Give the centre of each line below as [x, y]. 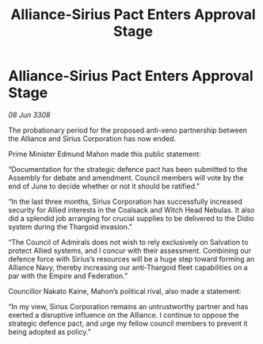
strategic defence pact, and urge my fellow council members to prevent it [128, 323]
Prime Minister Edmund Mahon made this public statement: [105, 154]
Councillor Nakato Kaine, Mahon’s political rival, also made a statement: [125, 291]
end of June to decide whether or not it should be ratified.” [104, 186]
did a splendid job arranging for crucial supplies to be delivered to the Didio [131, 218]
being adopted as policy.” [50, 331]
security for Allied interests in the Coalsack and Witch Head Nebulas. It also [131, 210]
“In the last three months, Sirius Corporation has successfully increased [126, 201]
